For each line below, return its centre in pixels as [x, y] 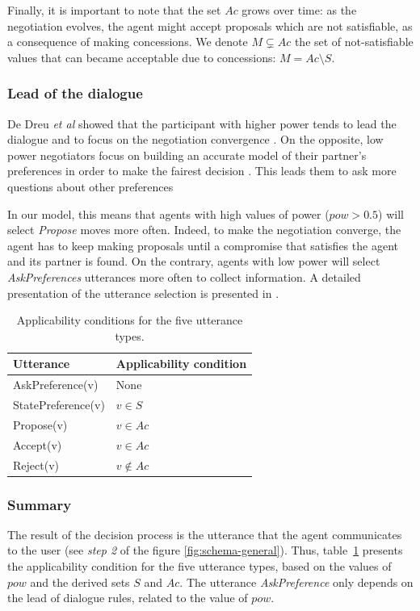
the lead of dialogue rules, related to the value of [128, 598]
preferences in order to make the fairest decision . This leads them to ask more [202, 171]
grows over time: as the [299, 10]
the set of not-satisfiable [354, 42]
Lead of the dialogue [75, 93]
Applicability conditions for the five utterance [130, 320]
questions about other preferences [90, 186]
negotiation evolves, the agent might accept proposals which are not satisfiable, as [210, 25]
